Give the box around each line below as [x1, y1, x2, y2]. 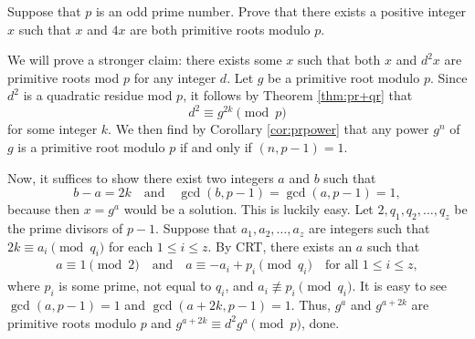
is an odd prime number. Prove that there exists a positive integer [95, 2, 467, 20]
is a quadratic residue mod [23, 86, 173, 105]
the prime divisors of [7, 219, 123, 238]
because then [7, 200, 80, 219]
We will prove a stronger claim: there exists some [7, 50, 282, 69]
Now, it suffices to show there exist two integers [7, 168, 274, 187]
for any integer [133, 67, 216, 87]
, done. [301, 313, 340, 332]
